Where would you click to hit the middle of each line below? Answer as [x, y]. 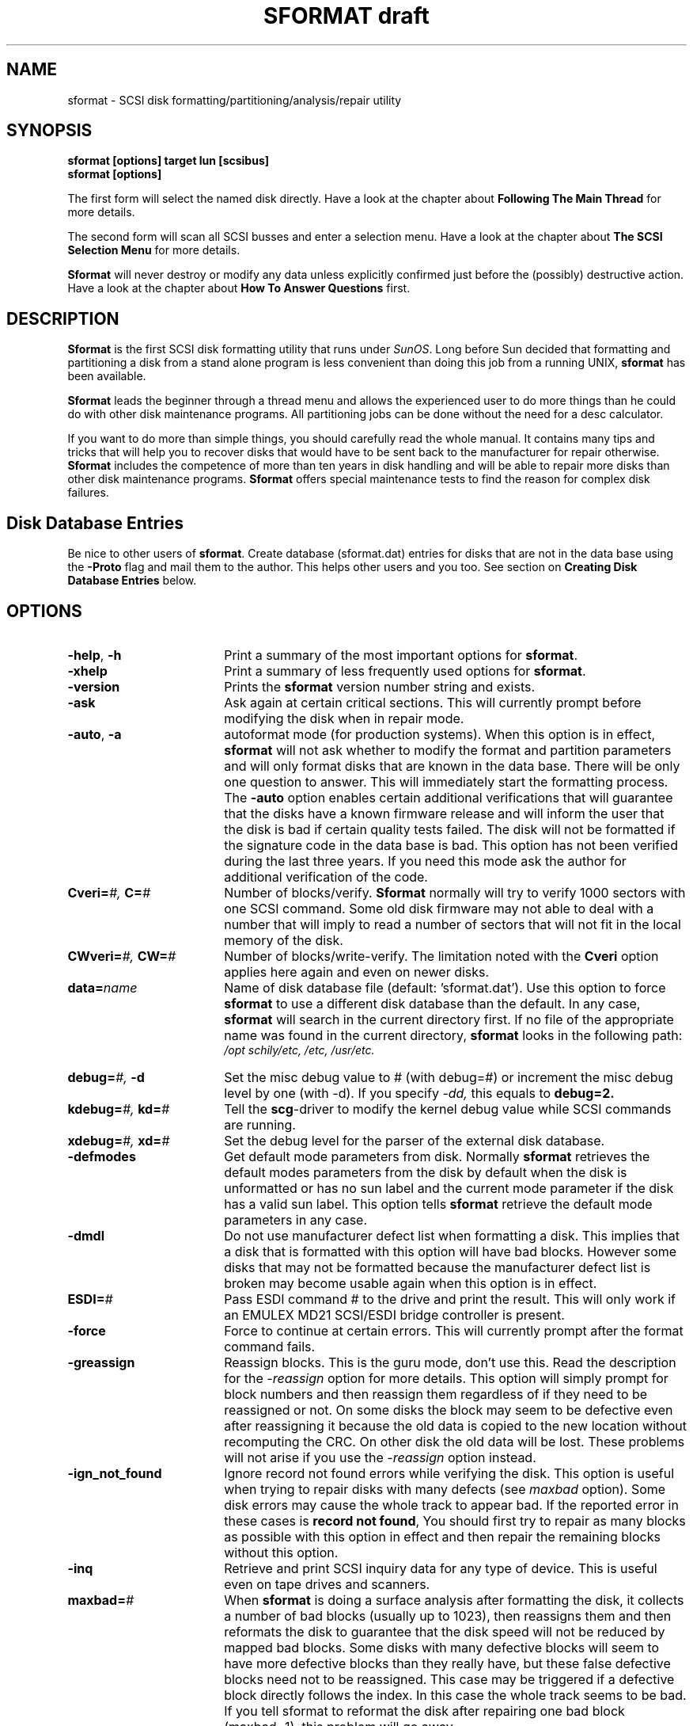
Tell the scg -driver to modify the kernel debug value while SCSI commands [448, 1109]
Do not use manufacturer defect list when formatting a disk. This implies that [452, 1235]
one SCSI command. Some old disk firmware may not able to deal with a [439, 908]
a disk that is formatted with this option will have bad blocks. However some [451, 1251]
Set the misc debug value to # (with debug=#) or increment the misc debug [449, 1077]
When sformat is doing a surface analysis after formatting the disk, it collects [454, 1600]
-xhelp [87, 671]
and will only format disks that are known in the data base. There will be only [452, 766]
